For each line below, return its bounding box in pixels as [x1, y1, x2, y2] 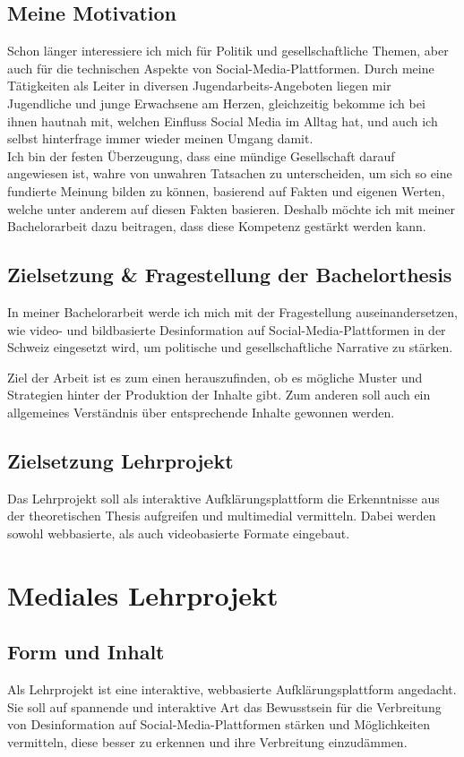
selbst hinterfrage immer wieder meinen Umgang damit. [7, 129, 314, 148]
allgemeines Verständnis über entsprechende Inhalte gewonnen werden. [7, 402, 395, 421]
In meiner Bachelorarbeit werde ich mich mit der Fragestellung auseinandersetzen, [7, 302, 458, 321]
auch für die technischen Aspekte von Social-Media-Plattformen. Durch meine [7, 58, 434, 77]
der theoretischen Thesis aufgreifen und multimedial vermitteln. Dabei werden [7, 506, 436, 525]
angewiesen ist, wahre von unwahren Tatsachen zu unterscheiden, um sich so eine [7, 164, 452, 183]
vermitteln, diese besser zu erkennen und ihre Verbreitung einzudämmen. [7, 732, 408, 751]
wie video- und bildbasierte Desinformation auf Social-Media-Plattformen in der [7, 320, 446, 339]
